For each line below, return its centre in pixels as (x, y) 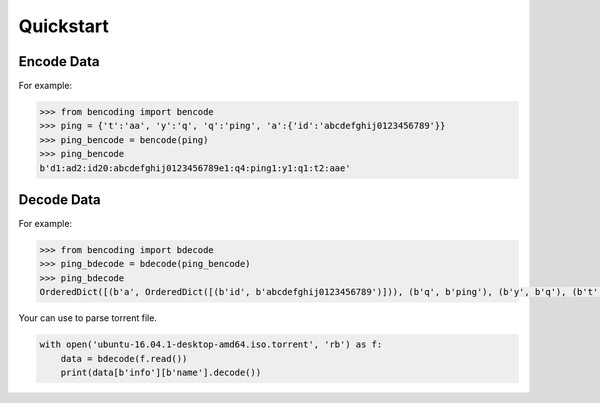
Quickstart (64, 26)
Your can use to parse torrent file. (87, 318)
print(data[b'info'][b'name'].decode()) (161, 373)
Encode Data (59, 61)
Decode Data (59, 200)
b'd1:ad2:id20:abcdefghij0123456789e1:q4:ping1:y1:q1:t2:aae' (195, 168)
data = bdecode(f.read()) (124, 358)
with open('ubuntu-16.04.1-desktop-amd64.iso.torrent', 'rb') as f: (211, 344)
